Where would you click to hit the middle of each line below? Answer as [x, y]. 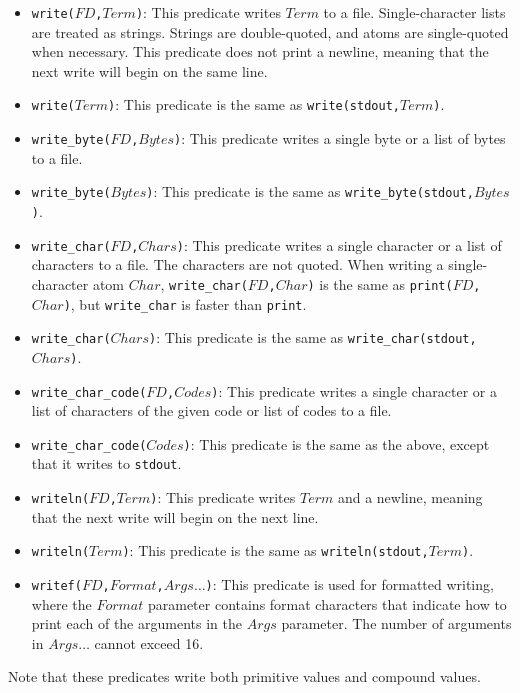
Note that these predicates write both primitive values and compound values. [244, 676]
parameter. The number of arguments [396, 623]
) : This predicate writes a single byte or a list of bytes [340, 138]
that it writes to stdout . [106, 463]
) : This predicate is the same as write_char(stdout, [312, 337]
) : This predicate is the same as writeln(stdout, [275, 550]
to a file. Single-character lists [414, 12]
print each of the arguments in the [136, 623]
